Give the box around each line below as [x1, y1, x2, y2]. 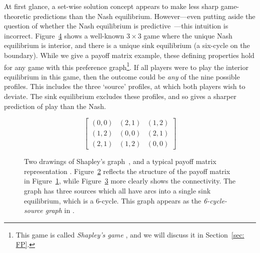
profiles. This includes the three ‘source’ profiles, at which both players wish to [4, 81, 245, 91]
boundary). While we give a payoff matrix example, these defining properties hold [4, 49, 254, 60]
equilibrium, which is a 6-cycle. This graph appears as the [24, 195, 201, 205]
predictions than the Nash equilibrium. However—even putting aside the [33, 10, 255, 21]
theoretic [4, 10, 31, 21]
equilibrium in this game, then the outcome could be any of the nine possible [4, 71, 240, 81]
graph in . [45, 205, 74, 215]
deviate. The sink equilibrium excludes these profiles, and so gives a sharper [4, 91, 236, 101]
